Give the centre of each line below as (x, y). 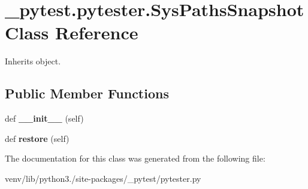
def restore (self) (37, 138)
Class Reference (72, 32)
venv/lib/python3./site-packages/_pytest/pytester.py (103, 178)
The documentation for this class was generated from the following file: (135, 158)
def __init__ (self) (44, 118)
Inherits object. (33, 61)
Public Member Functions (87, 93)
